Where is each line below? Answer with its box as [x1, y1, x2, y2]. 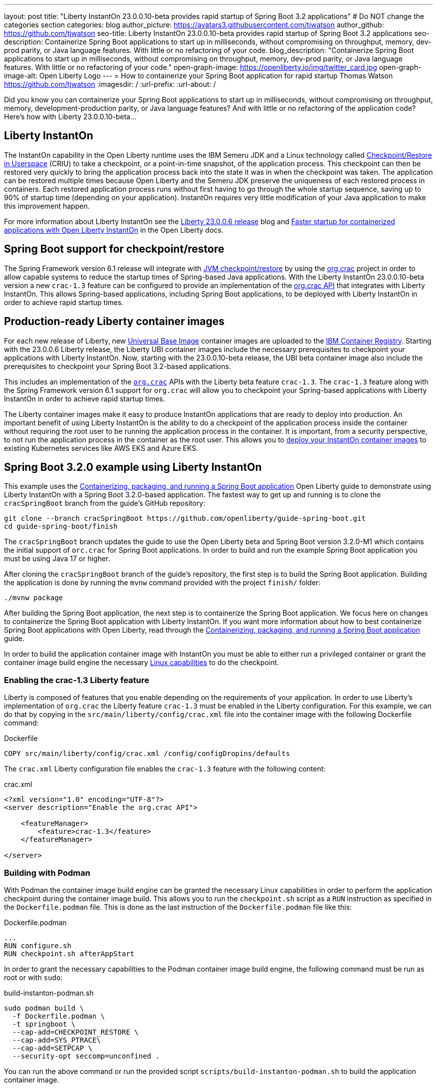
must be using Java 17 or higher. [4, 554, 110, 563]
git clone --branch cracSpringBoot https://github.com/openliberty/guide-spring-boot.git [4, 514, 366, 523]
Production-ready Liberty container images [4, 315, 225, 328]
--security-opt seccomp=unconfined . [12, 1052, 160, 1060]
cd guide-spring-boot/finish [4, 522, 118, 531]
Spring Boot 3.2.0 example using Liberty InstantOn [4, 460, 262, 473]
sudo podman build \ [4, 1004, 84, 1012]
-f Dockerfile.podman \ [12, 1012, 105, 1020]
